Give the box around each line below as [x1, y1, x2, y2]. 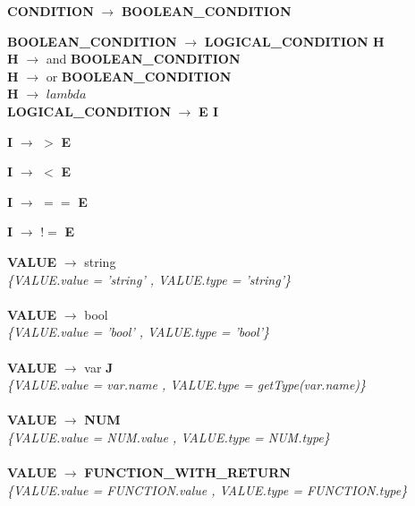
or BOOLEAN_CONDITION [46, 66, 232, 85]
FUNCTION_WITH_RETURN [84, 463, 291, 482]
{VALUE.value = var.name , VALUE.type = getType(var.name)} [7, 375, 367, 394]
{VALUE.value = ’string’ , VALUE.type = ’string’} [7, 270, 291, 288]
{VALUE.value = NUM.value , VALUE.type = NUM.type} [7, 427, 330, 446]
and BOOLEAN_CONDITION [46, 49, 241, 68]
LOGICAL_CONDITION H [204, 31, 385, 50]
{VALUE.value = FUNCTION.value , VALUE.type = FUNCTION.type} [7, 480, 408, 499]
